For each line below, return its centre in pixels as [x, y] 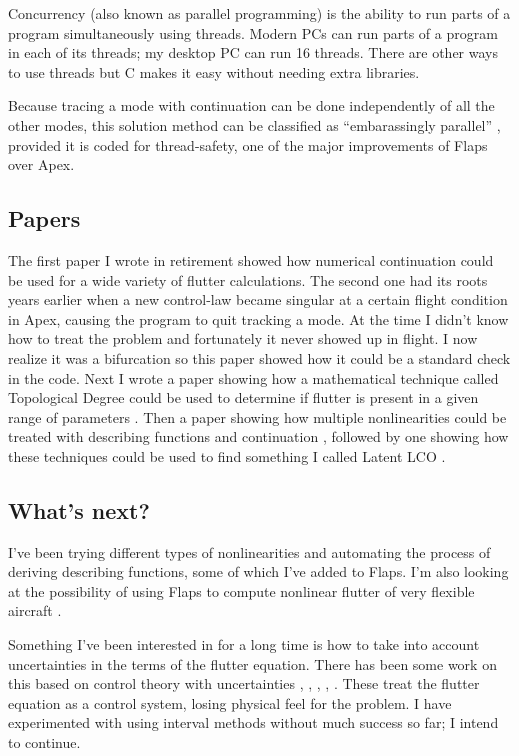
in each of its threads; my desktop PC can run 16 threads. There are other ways [253, 52]
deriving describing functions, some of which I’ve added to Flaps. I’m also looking [258, 571]
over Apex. [41, 164]
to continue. [44, 742]
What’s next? [79, 509]
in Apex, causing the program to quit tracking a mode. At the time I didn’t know [258, 318]
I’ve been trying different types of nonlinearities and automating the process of [249, 551]
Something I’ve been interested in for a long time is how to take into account [244, 644]
